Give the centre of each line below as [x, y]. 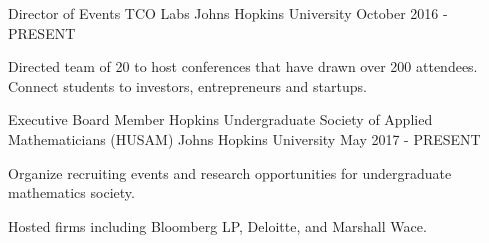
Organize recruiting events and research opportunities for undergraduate [230, 172]
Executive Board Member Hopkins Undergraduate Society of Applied [220, 119]
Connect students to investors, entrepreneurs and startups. [187, 85]
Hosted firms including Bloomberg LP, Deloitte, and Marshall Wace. [217, 225]
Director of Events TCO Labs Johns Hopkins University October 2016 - [228, 13]
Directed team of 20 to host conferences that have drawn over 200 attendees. [243, 66]
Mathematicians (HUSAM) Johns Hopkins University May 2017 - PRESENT [244, 138]
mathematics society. [71, 192]
